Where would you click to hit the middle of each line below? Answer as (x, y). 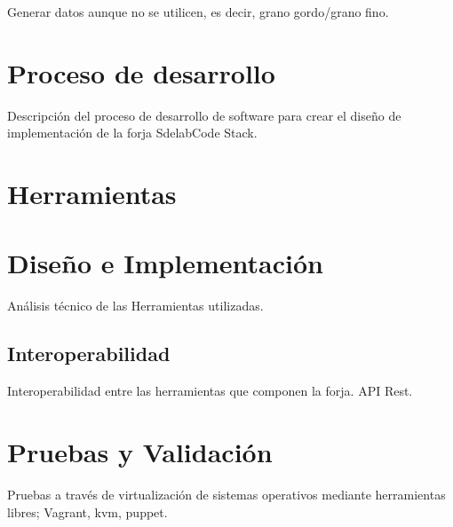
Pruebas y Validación (140, 451)
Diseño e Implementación (165, 263)
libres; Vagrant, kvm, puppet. (87, 511)
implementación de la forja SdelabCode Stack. (132, 133)
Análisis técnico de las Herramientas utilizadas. (135, 306)
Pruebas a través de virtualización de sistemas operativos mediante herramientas (226, 494)
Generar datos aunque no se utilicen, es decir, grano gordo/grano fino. (198, 12)
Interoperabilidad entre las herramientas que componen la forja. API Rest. (210, 391)
